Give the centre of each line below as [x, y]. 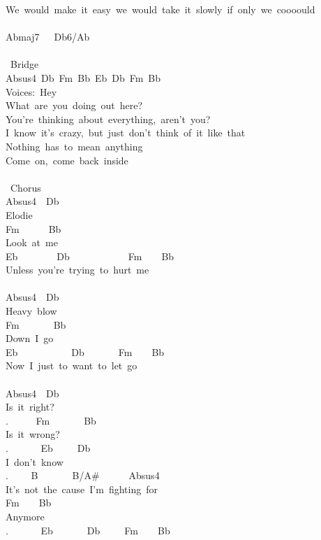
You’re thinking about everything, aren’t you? [108, 119]
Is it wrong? [33, 434]
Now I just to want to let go [72, 365]
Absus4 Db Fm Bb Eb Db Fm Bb [83, 77]
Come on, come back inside [67, 160]
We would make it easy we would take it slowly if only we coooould [160, 9]
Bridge [24, 64]
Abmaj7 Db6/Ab [48, 37]
